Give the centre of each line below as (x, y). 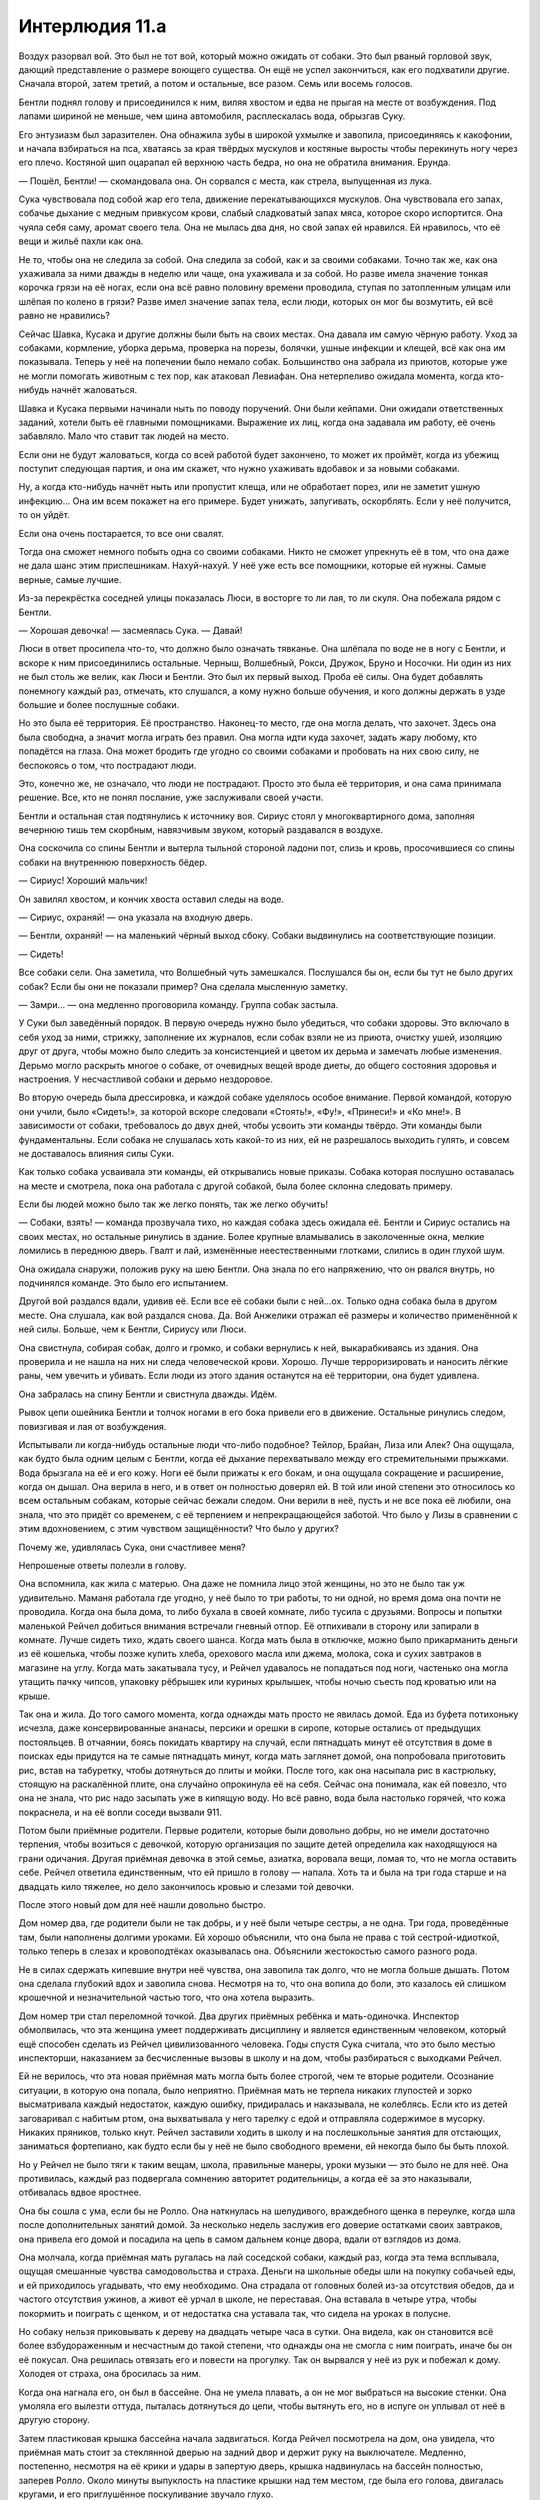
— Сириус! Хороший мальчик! (83, 881)
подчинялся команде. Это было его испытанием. (123, 1283)
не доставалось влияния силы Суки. (96, 1153)
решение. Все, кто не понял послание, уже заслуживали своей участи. (171, 797)
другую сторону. (54, 2420)
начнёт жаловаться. (94, 390)
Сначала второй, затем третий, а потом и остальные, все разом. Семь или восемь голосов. (216, 84)
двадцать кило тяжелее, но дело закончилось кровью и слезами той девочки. (186, 1886)
